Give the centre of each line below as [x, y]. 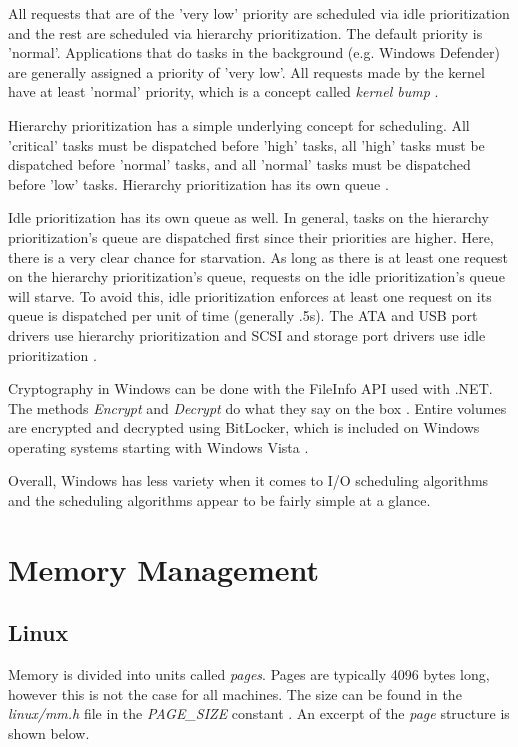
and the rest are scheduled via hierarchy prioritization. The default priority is [245, 32]
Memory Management [163, 568]
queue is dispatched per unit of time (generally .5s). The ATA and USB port [243, 315]
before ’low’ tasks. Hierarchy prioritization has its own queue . [198, 183]
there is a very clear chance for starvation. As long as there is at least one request [258, 256]
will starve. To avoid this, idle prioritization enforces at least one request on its [250, 295]
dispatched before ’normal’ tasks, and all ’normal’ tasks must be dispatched [239, 164]
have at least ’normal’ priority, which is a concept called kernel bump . [223, 91]
